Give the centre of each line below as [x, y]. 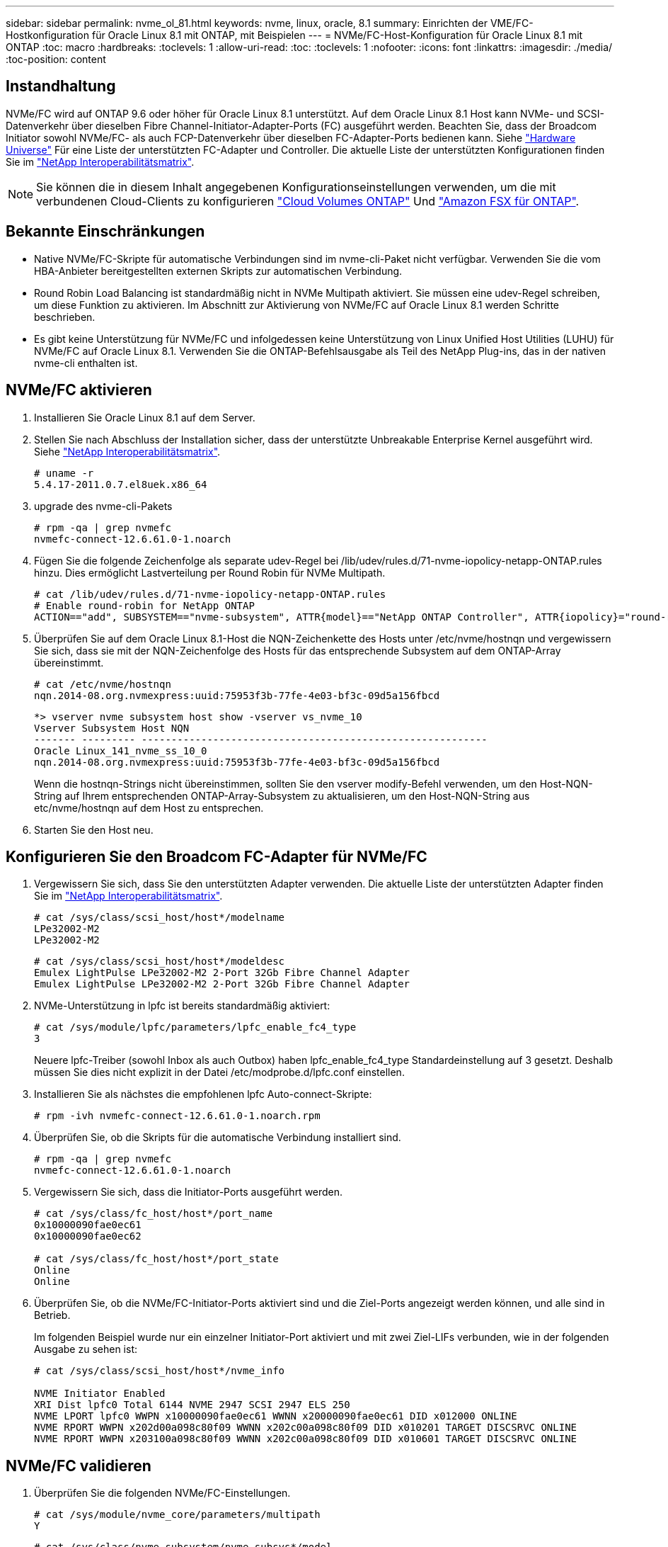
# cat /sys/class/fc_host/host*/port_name [154, 1214]
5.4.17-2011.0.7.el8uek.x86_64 [121, 484]
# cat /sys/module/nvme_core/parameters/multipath [177, 1515]
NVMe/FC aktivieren [79, 390]
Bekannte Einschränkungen [105, 232]
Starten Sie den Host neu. [94, 829]
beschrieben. [65, 317]
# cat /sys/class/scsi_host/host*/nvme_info [160, 1371]
